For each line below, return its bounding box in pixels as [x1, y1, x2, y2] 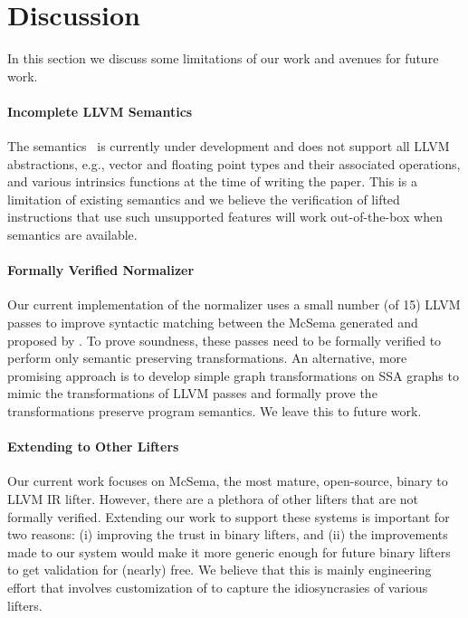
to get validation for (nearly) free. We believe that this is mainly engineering [7, 560, 432, 579]
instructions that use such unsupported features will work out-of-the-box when [7, 207, 443, 226]
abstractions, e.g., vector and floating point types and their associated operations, [7, 154, 461, 173]
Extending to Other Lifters [7, 437, 179, 456]
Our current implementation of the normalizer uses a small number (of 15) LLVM [7, 295, 461, 314]
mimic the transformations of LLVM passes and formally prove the [7, 384, 377, 403]
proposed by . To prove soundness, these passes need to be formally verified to [7, 330, 442, 349]
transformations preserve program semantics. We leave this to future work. [7, 402, 422, 421]
